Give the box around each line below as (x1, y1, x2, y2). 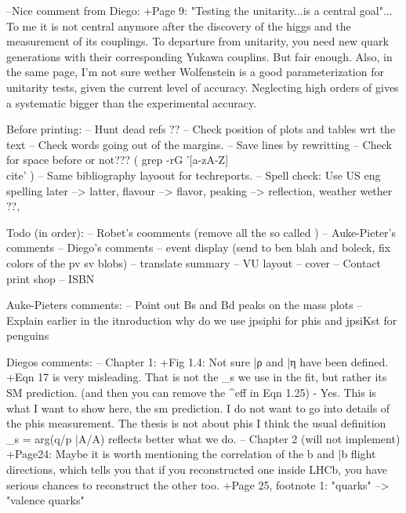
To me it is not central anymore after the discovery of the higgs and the (6, 17, 351, 34)
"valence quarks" (6, 492, 85, 508)
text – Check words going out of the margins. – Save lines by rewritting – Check (6, 136, 392, 152)
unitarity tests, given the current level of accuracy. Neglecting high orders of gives (6, 78, 399, 95)
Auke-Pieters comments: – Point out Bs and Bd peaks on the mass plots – (6, 297, 363, 313)
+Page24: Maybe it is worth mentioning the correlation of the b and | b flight (6, 446, 376, 462)
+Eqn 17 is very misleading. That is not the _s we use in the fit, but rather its (6, 369, 387, 385)
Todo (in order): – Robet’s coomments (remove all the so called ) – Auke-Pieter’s (6, 224, 397, 240)
